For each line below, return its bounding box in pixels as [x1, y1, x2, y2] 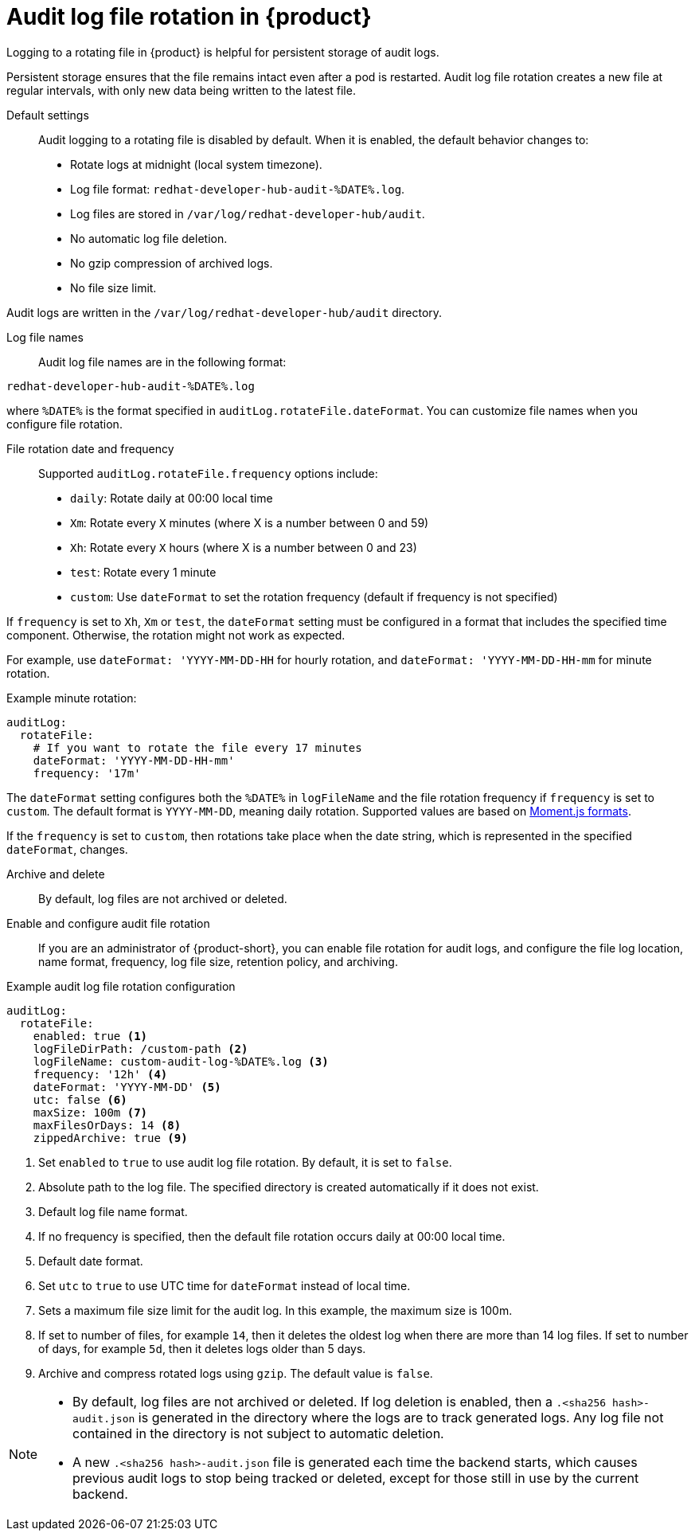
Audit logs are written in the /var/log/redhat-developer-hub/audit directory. [6, 305, 443, 319]
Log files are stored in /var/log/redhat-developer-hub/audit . [70, 206, 425, 221]
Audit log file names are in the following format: [38, 354, 287, 369]
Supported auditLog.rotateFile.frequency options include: [38, 466, 378, 480]
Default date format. [38, 1253, 143, 1268]
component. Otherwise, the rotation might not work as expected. [6, 628, 346, 642]
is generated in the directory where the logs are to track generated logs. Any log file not [138, 1409, 664, 1426]
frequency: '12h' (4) [33, 1067, 168, 1081]
